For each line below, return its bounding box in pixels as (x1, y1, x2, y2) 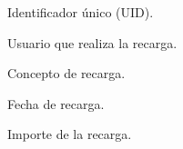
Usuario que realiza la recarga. (7, 33, 178, 52)
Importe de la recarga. (7, 124, 132, 144)
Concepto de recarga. (7, 64, 126, 83)
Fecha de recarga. (7, 94, 105, 113)
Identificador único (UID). (7, 3, 154, 21)
